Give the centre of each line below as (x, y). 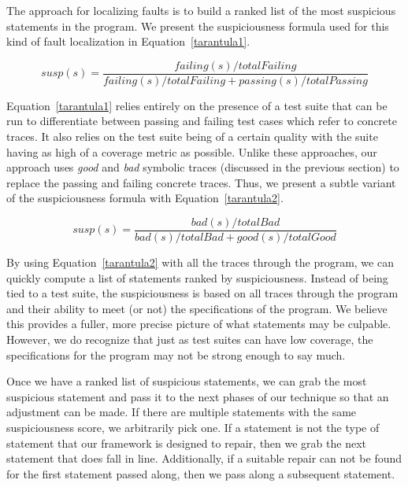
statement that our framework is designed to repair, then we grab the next (187, 443)
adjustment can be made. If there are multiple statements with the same (182, 412)
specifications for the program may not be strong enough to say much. (176, 354)
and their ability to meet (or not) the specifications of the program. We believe (197, 308)
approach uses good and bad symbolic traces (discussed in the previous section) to (203, 167)
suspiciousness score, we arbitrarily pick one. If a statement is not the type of (193, 427)
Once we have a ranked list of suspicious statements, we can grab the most (187, 381)
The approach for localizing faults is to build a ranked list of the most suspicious (201, 10)
